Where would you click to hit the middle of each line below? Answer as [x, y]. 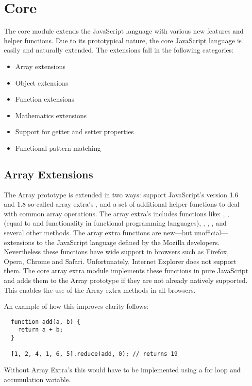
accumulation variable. [37, 379]
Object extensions [42, 82]
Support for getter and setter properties [75, 132]
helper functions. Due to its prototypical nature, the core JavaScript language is [123, 40]
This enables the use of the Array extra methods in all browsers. [100, 289]
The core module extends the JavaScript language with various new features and [124, 31]
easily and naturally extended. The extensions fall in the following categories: [119, 50]
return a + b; [40, 330]
